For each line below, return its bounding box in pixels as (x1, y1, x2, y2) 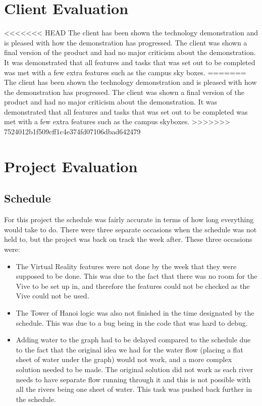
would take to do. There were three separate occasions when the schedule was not (4, 224, 257, 234)
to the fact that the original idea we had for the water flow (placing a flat (16, 344, 243, 354)
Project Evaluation (4, 156, 138, 176)
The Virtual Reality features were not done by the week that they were (16, 261, 237, 271)
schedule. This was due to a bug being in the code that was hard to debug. (16, 317, 248, 328)
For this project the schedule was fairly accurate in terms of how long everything (4, 214, 254, 225)
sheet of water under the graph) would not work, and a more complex (16, 354, 232, 365)
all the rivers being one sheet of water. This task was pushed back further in (16, 384, 252, 394)
